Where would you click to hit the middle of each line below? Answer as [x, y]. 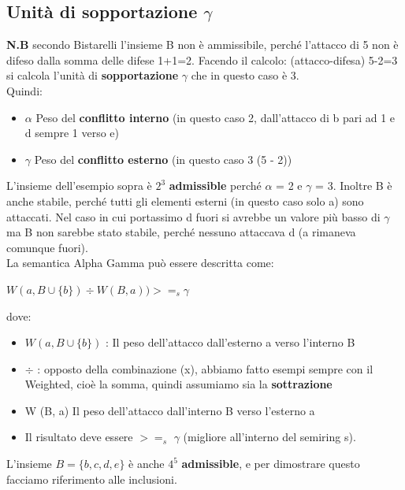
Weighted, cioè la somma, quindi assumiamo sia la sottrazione [178, 384]
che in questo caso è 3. [245, 75]
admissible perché [215, 186]
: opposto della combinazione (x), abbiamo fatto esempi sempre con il [205, 368]
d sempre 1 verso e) [72, 133]
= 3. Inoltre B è [354, 186]
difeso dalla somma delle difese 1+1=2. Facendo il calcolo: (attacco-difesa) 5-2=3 [202, 59]
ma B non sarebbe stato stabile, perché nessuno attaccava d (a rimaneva [181, 232]
